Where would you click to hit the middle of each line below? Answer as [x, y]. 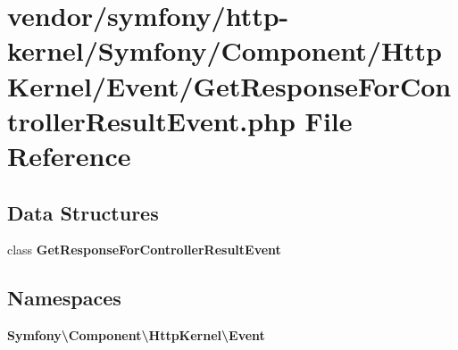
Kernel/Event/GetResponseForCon [229, 85]
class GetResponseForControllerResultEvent [144, 250]
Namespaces [64, 298]
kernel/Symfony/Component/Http [225, 50]
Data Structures [83, 212]
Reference [69, 155]
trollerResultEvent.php [151, 120]
